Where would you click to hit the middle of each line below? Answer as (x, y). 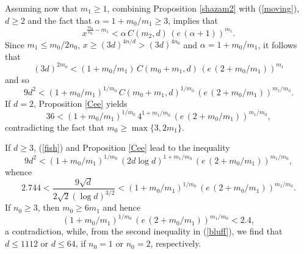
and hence (121, 207)
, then (49, 207)
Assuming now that (42, 8)
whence (19, 171)
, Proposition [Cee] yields (80, 103)
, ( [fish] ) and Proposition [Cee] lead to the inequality (132, 147)
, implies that (193, 20)
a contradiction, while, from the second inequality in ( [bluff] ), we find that (144, 231)
